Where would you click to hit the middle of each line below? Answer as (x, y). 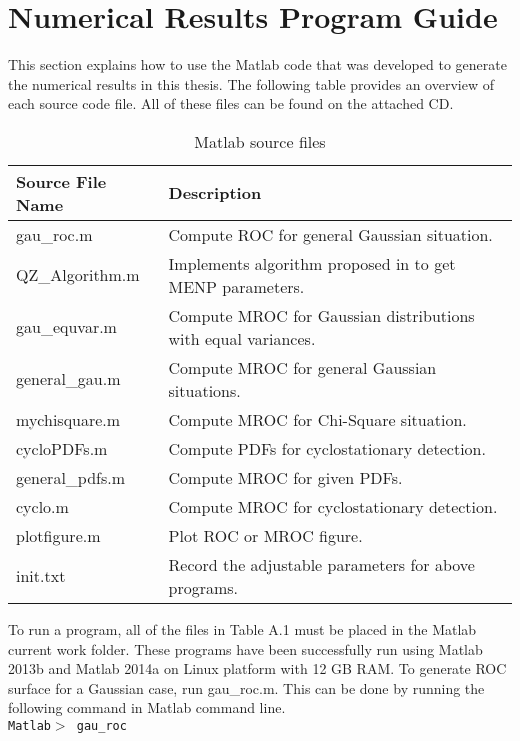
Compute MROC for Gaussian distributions (321, 315)
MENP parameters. (236, 286)
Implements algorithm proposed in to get (312, 263)
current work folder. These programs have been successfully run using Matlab (245, 648)
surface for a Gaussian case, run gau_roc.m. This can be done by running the (246, 687)
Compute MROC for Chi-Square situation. (317, 419)
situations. (204, 390)
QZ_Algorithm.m (78, 275)
